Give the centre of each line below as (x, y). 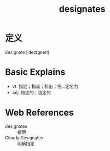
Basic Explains (35, 72)
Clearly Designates (24, 137)
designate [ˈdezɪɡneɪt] (27, 52)
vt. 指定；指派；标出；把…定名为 (45, 86)
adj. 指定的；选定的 (32, 92)
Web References (40, 113)
